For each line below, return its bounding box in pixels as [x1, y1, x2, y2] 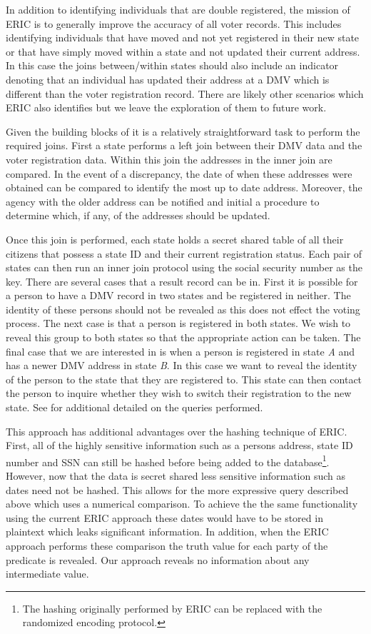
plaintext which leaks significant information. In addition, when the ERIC [6, 524, 329, 539]
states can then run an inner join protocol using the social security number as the [6, 260, 362, 275]
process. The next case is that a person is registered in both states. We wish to [6, 316, 351, 331]
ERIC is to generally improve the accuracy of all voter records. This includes [6, 16, 342, 31]
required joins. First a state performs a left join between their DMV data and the [6, 138, 362, 153]
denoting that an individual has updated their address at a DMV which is [6, 71, 330, 86]
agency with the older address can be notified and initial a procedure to [6, 193, 320, 208]
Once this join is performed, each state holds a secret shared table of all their [6, 231, 344, 246]
